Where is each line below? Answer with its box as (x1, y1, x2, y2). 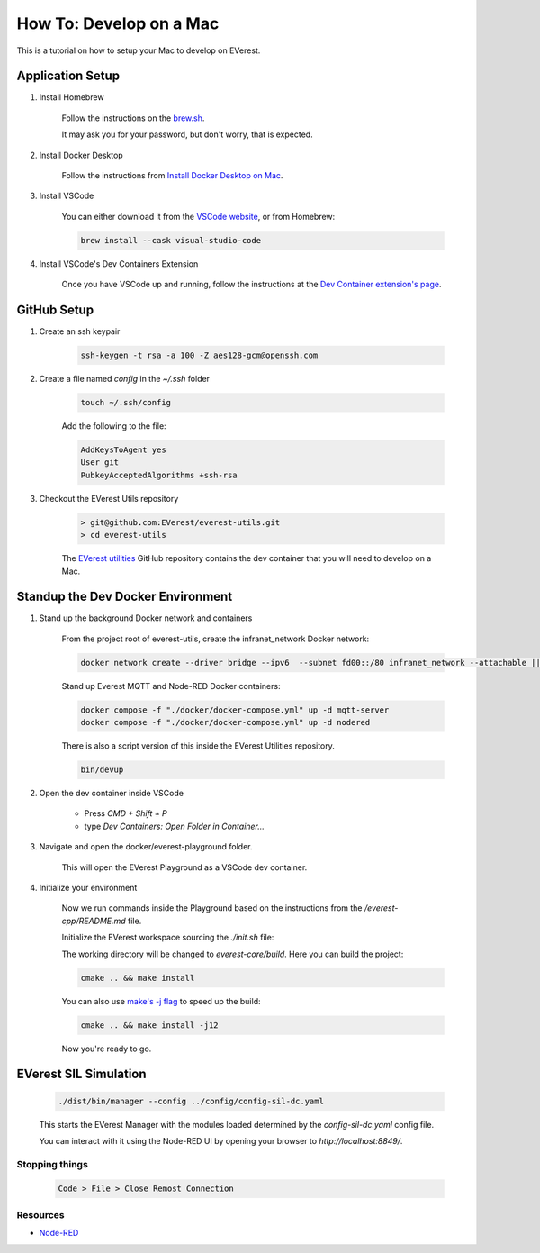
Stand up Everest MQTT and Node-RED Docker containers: (61, 680, 281, 691)
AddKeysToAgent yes (80, 444, 166, 455)
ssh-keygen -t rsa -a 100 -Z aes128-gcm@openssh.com (80, 350, 319, 360)
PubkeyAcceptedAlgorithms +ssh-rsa (80, 469, 238, 480)
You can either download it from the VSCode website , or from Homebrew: (61, 211, 336, 222)
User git (80, 458, 120, 468)
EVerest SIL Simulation (16, 1067, 148, 1082)
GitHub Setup (16, 302, 94, 317)
